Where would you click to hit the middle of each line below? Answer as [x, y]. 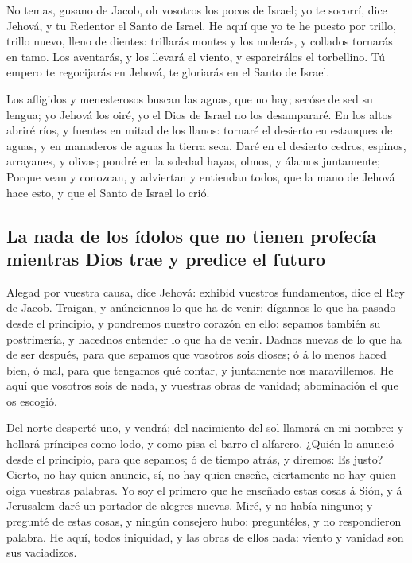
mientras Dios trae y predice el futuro [166, 258]
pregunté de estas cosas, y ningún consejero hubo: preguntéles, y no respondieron [204, 521]
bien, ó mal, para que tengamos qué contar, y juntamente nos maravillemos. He [200, 369]
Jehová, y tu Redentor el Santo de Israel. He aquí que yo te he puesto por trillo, [201, 25]
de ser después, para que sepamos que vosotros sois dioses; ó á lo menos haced [196, 354]
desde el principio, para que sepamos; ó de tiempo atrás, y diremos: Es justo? [195, 458]
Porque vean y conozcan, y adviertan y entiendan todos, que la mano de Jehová [201, 176]
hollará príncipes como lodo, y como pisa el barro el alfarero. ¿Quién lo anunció [200, 443]
